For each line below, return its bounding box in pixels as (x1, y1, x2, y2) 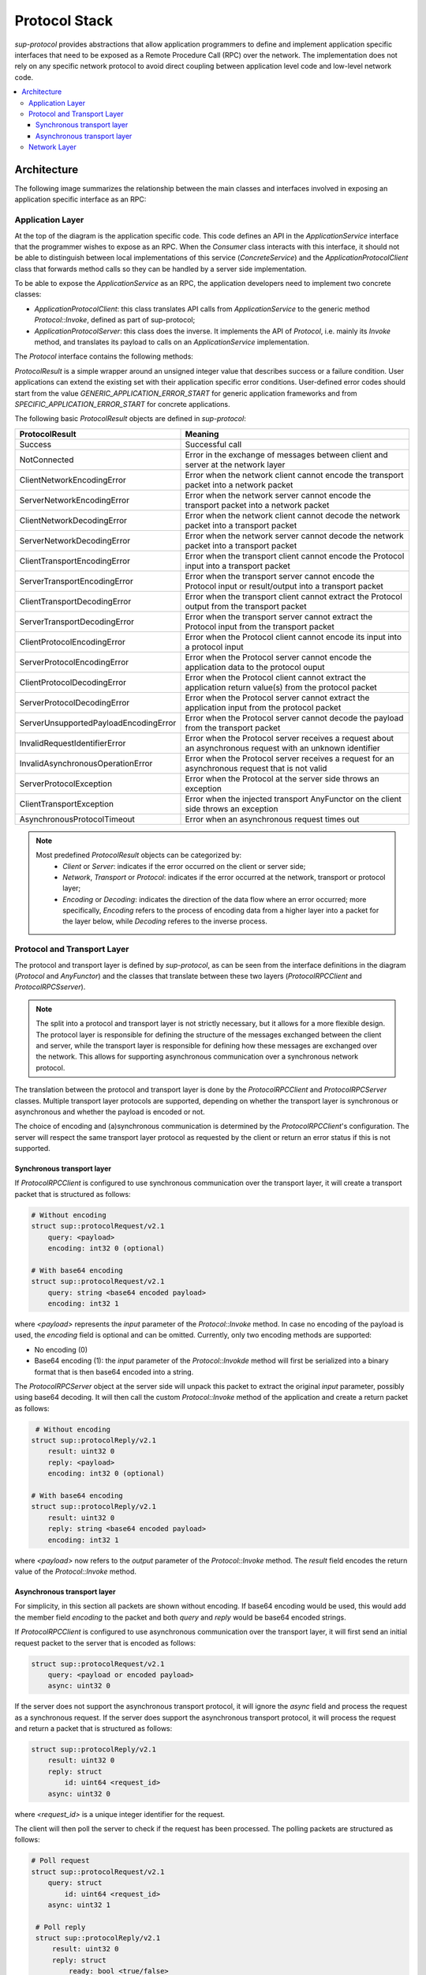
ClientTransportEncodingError (19, 555, 130, 566)
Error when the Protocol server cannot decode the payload (185, 712, 404, 723)
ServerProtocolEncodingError (19, 656, 129, 668)
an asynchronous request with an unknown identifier (185, 743, 380, 754)
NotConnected (19, 454, 74, 465)
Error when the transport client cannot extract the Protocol (185, 591, 402, 602)
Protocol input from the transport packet (185, 621, 335, 632)
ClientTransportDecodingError (19, 596, 132, 607)
